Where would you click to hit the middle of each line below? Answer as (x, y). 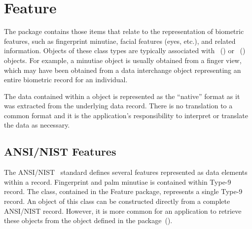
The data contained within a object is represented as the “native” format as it (122, 96)
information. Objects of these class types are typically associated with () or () (125, 50)
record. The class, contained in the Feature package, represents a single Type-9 (123, 191)
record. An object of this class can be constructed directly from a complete (117, 201)
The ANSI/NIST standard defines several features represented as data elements (126, 172)
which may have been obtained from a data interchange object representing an (123, 70)
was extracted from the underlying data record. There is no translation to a (118, 106)
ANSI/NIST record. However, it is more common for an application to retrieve (123, 211)
